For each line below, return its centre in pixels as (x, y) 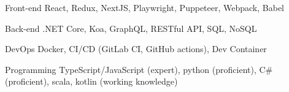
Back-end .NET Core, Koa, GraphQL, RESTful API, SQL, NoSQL (131, 28)
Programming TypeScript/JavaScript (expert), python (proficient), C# (139, 69)
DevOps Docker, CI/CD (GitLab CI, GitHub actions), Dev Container (136, 49)
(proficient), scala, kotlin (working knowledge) (91, 81)
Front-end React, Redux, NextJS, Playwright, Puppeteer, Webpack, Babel (144, 7)
